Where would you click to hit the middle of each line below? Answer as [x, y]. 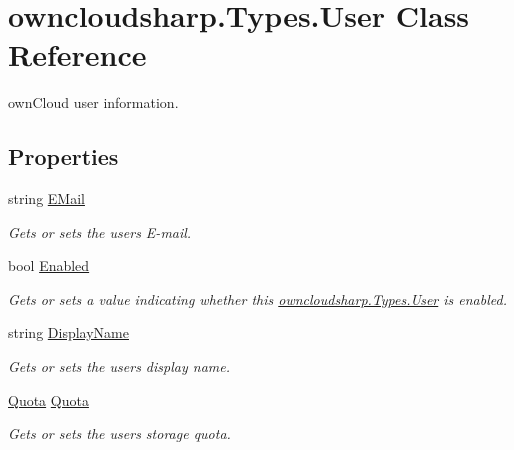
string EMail [46, 198]
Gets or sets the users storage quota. [119, 433]
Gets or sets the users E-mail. [100, 231]
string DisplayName [68, 332]
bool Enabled [49, 265]
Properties [63, 156]
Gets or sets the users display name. [119, 366]
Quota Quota [48, 399]
